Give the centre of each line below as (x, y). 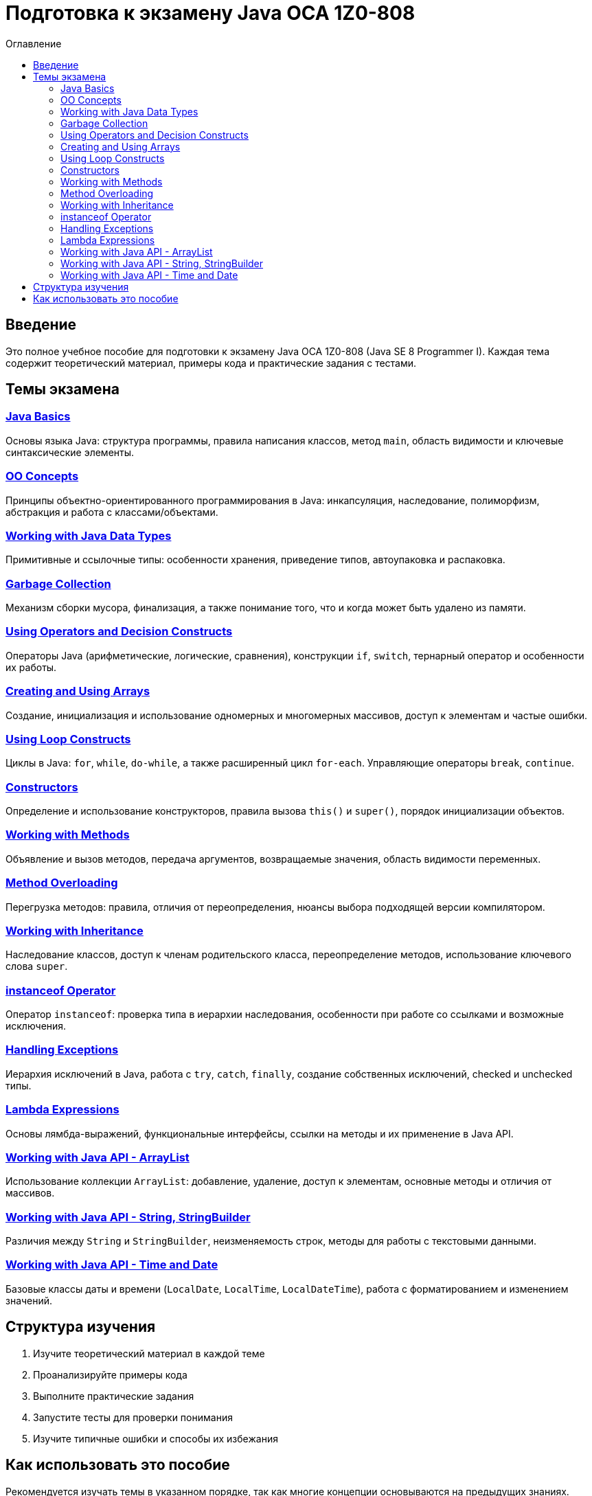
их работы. (31, 667)
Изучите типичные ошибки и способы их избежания (156, 1438)
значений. (29, 1300)
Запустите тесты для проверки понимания (133, 1417)
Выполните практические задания (114, 1396)
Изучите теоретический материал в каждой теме (149, 1353)
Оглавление (34, 43)
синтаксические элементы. (70, 452)
